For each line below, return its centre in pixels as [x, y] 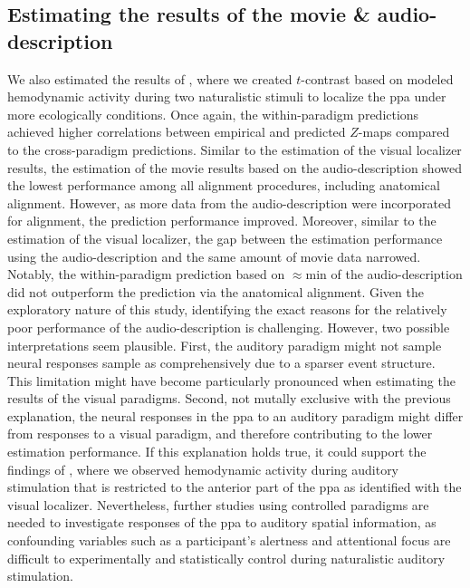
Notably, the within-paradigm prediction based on [146, 274]
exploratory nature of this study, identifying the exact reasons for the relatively [227, 309]
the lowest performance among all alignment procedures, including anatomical [224, 185]
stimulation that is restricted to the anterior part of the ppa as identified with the [235, 487]
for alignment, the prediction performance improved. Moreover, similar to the [222, 221]
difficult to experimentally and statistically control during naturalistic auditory [226, 558]
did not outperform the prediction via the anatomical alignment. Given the [216, 291]
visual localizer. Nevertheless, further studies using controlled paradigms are [218, 504]
